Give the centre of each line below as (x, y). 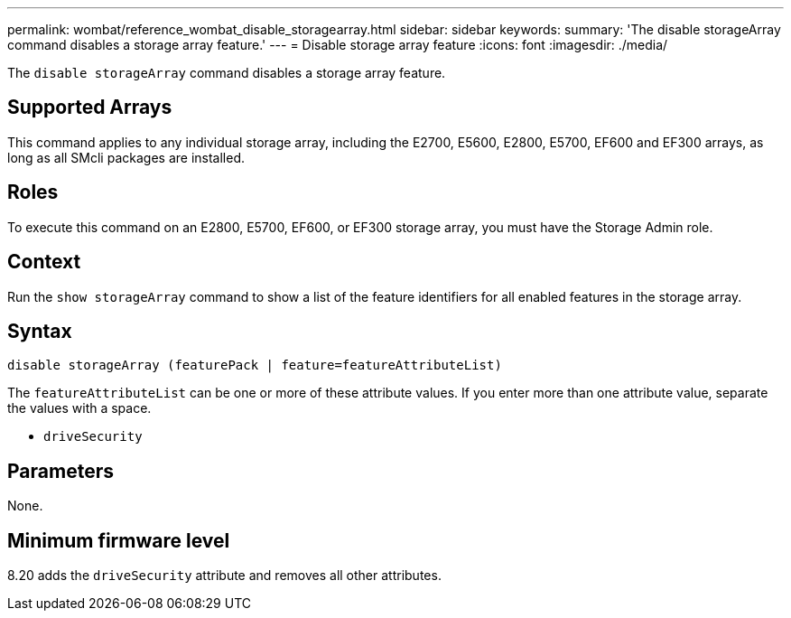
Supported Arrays (90, 108)
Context (44, 262)
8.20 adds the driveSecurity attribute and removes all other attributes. (224, 576)
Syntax (40, 331)
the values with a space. (79, 408)
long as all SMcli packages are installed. (126, 157)
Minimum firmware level (119, 540)
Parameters (60, 471)
